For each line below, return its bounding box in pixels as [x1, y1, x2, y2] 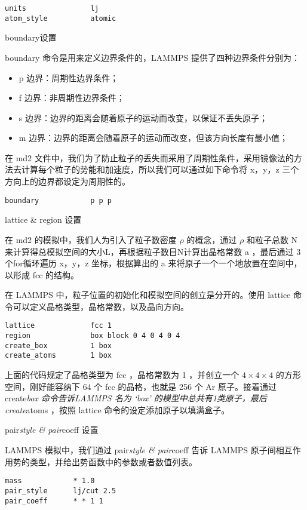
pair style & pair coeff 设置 [5, 423, 99, 436]
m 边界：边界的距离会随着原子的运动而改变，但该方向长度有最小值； [19, 131, 288, 144]
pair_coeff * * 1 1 [5, 496, 103, 505]
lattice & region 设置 [5, 213, 82, 226]
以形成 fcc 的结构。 [5, 268, 79, 281]
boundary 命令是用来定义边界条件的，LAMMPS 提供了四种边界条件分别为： [5, 51, 300, 63]
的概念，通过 [186, 233, 237, 245]
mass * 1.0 [5, 477, 95, 486]
